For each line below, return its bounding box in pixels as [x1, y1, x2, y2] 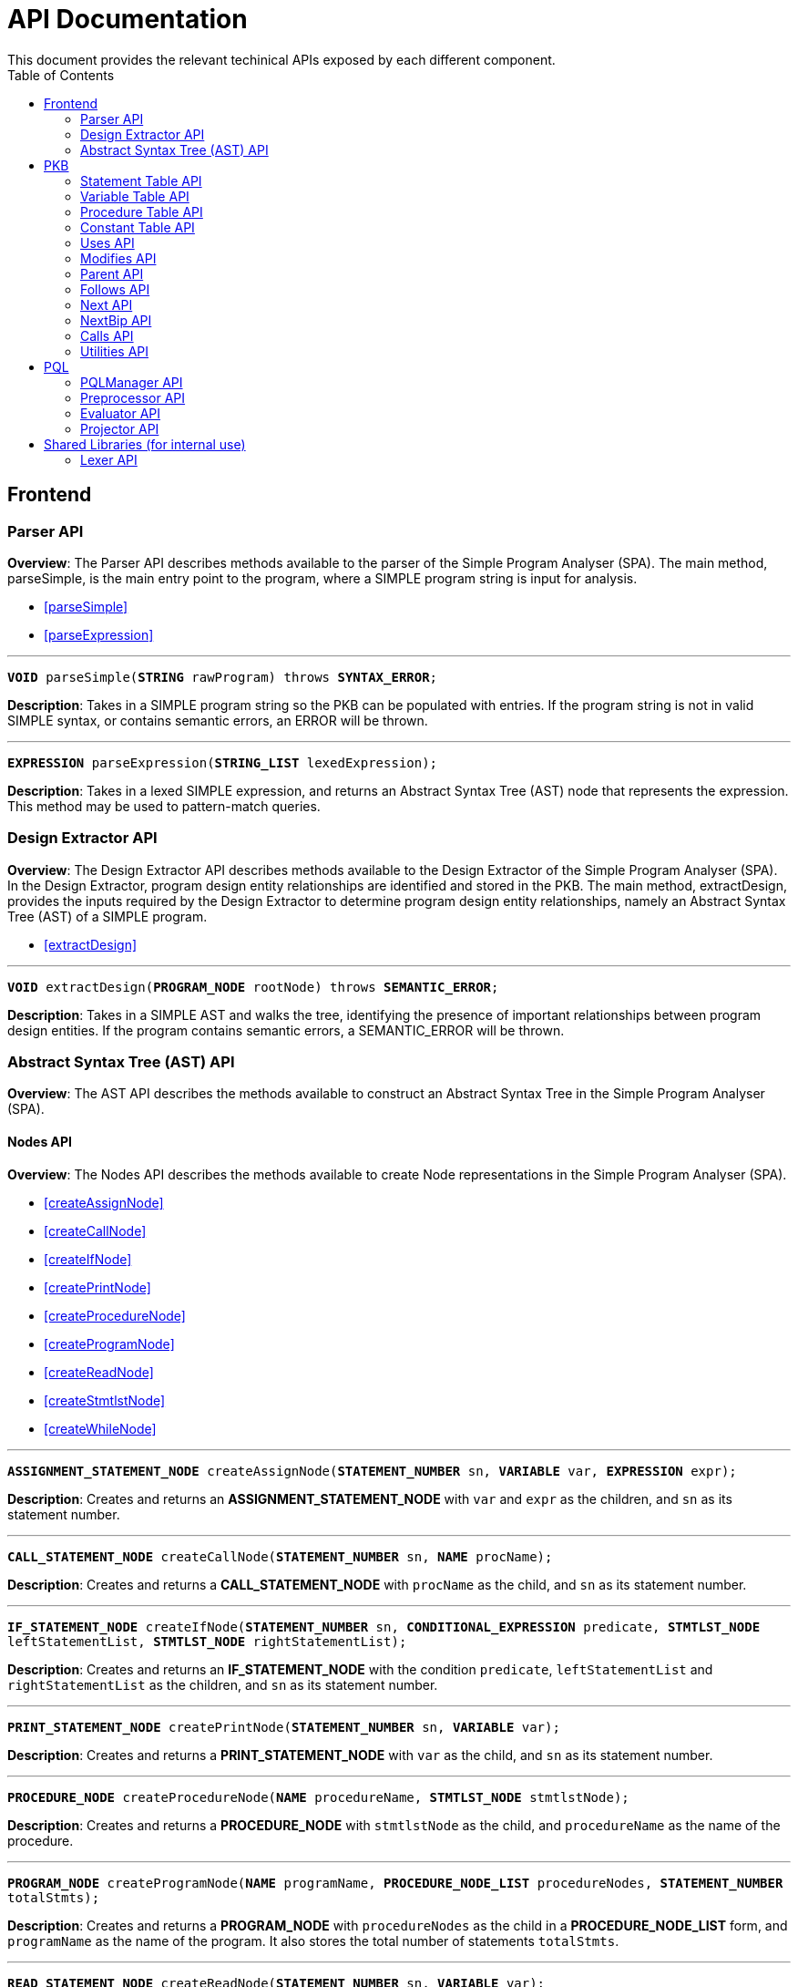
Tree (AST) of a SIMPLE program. [7, 908, 208, 924]
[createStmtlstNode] [44, 1392, 166, 1408]
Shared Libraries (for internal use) [44, 436, 246, 452]
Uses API [80, 234, 135, 251]
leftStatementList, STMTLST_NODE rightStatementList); [7, 1633, 407, 1649]
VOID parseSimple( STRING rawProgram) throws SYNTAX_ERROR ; [7, 669, 438, 685]
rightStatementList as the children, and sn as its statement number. [7, 1676, 438, 1693]
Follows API [80, 281, 150, 297]
